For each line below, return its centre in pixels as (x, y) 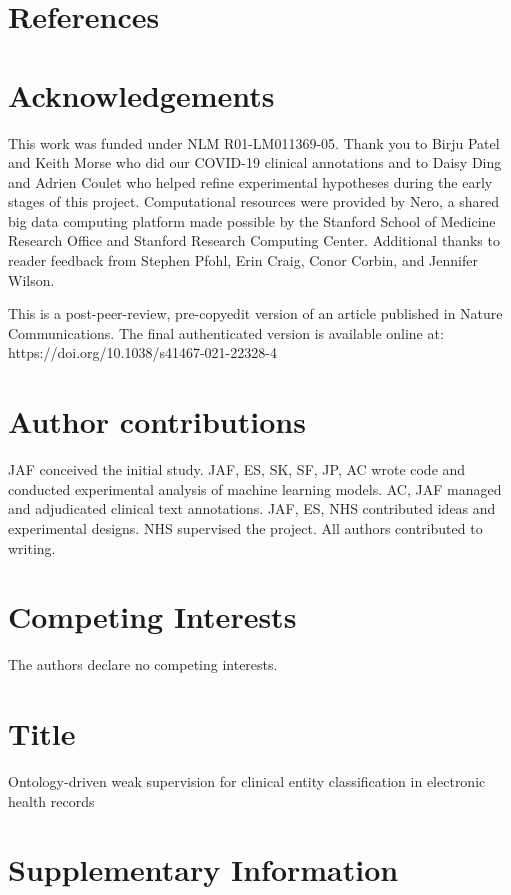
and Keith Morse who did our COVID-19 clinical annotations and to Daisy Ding (255, 162)
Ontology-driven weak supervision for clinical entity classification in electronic (247, 780)
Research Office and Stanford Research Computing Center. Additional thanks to (254, 240)
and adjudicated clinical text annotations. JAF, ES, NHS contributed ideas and (252, 508)
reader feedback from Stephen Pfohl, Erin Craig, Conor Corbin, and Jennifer (243, 260)
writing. (32, 547)
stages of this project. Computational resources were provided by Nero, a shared (254, 201)
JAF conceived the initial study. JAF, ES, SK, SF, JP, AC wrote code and (237, 469)
